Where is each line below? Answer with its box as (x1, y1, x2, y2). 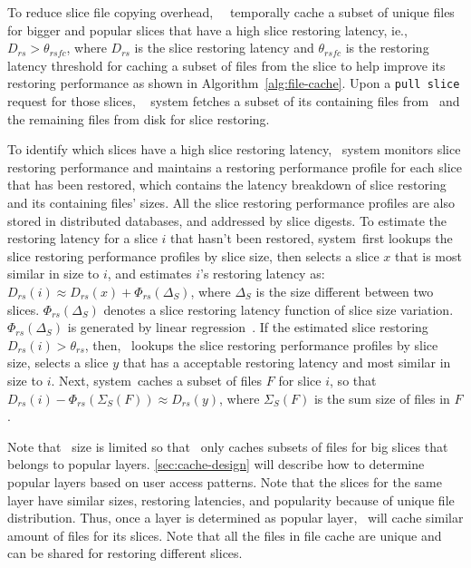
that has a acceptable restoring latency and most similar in (122, 353, 451, 372)
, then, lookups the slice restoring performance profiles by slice (84, 335, 438, 354)
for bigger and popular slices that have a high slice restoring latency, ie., (7, 20, 408, 39)
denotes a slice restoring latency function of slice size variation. (103, 299, 454, 318)
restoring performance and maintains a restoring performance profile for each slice (7, 157, 462, 176)
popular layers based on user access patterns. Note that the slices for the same (7, 472, 442, 491)
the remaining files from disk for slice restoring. (7, 109, 270, 128)
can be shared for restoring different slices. (7, 544, 243, 563)
